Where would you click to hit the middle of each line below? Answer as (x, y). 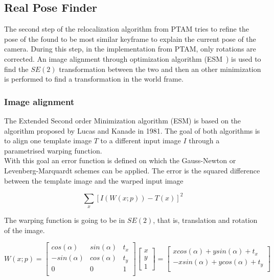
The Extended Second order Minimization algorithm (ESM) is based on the (123, 120)
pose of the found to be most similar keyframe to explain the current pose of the (130, 39)
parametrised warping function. (53, 150)
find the (16, 69)
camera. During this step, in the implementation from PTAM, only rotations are (130, 49)
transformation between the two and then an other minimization (160, 69)
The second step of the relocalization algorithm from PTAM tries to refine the (127, 29)
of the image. (25, 230)
